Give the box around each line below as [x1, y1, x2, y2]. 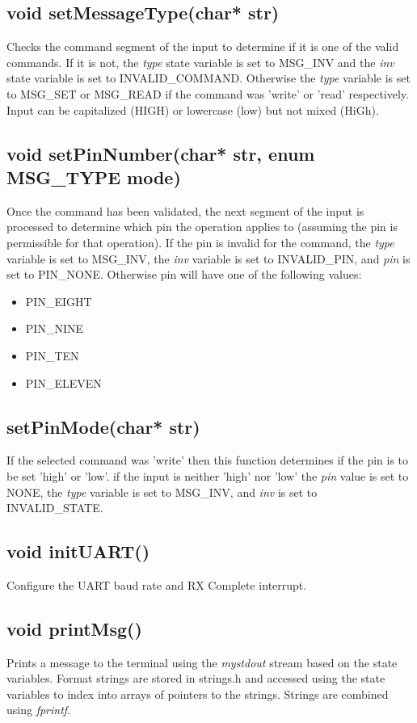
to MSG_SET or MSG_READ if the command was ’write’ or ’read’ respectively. [6, 85, 409, 102]
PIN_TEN [25, 347, 79, 364]
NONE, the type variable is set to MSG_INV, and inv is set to [6, 483, 318, 500]
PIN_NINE [25, 320, 83, 337]
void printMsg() [6, 616, 142, 641]
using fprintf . [6, 701, 71, 718]
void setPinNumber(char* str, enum [6, 141, 315, 166]
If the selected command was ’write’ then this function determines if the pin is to [6, 452, 409, 469]
